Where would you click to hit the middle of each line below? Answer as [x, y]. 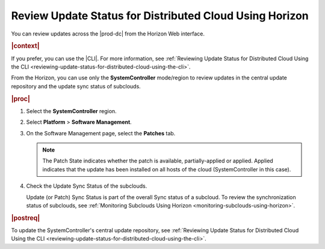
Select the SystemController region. [71, 111]
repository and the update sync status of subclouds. [76, 86]
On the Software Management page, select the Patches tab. [101, 133]
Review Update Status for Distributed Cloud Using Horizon [160, 16]
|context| [25, 46]
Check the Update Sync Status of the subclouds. [87, 186]
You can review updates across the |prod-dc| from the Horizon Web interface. [108, 34]
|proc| [20, 99]
